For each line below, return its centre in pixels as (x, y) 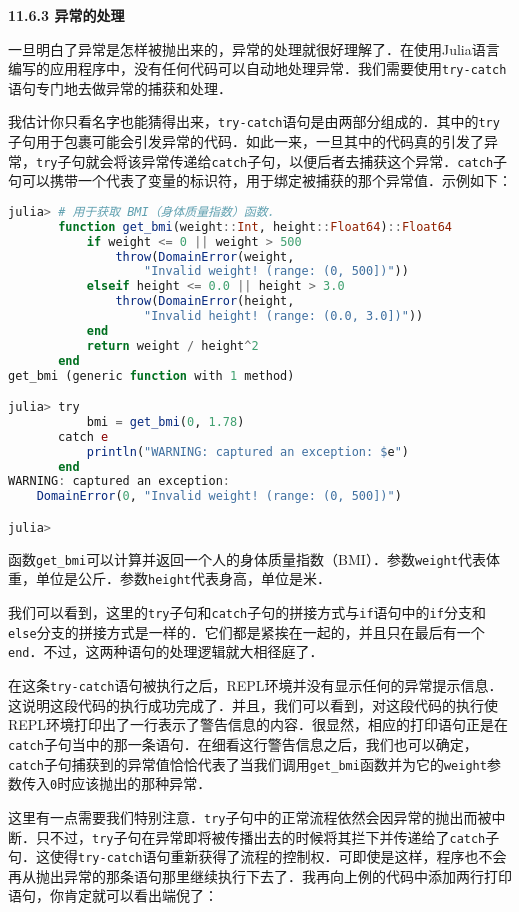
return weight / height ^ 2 (172, 345)
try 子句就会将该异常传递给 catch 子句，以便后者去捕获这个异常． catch (265, 160)
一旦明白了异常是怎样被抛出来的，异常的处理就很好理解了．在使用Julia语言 (254, 48)
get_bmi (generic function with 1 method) (151, 375)
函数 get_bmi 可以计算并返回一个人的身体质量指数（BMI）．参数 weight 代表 (247, 558)
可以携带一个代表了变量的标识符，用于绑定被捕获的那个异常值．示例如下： (266, 180)
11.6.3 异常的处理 (66, 15)
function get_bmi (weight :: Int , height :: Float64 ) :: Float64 (255, 226)
